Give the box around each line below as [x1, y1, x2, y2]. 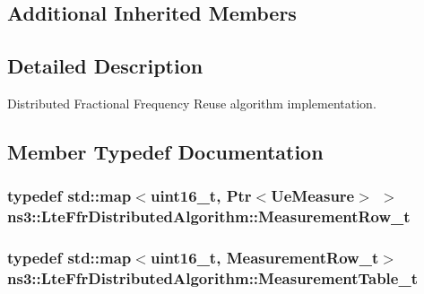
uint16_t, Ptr [150, 185, 252, 207]
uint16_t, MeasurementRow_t [150, 246, 379, 269]
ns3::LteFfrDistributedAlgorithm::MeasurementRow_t [7, 205, 411, 228]
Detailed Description [7, 52, 203, 80]
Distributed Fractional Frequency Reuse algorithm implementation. [7, 93, 376, 112]
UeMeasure [271, 185, 355, 207]
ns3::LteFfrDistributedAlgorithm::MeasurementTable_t [7, 266, 418, 289]
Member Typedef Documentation [7, 137, 324, 165]
